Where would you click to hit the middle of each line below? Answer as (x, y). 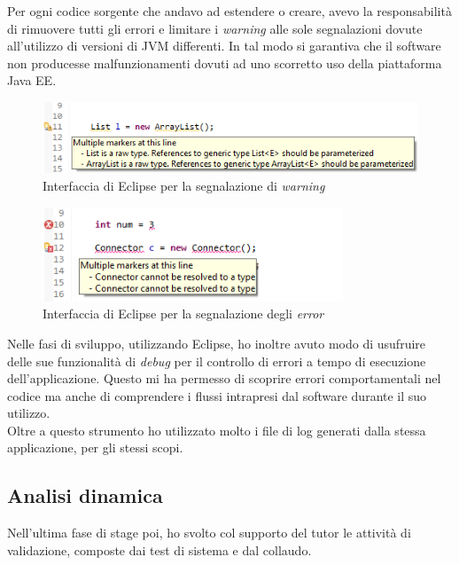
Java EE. (32, 80)
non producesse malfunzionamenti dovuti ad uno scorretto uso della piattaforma (225, 63)
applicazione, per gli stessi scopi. (95, 447)
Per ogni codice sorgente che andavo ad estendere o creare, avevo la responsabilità (229, 11)
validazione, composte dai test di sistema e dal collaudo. (159, 549)
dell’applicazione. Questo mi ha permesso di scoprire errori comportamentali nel (224, 378)
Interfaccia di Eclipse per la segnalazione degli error (183, 314)
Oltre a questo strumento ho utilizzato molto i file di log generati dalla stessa (217, 430)
